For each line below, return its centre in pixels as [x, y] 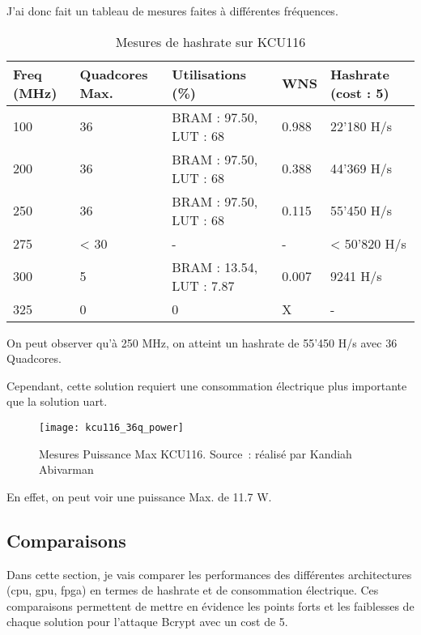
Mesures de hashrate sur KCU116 [210, 41]
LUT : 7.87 [203, 285]
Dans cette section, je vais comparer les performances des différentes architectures [209, 574]
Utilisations [209, 74]
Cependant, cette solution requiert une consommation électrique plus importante [207, 385]
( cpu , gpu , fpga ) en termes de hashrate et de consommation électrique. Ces [193, 590]
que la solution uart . [57, 401]
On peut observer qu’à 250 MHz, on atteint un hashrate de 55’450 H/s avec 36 [202, 342]
